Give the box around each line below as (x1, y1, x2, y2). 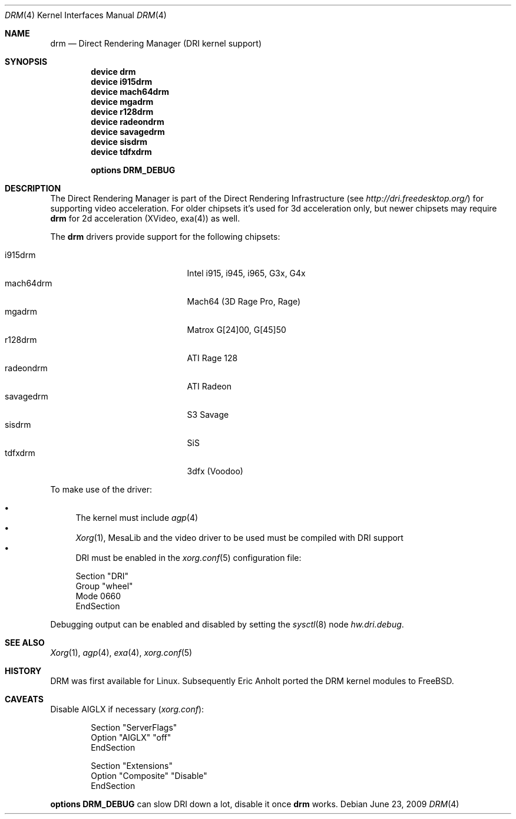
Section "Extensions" (91, 761, 173, 771)
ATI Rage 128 (187, 353, 238, 363)
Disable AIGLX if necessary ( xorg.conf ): (50, 704, 204, 714)
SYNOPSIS (5, 57, 48, 67)
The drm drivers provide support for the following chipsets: (50, 232, 280, 242)
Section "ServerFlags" (91, 722, 177, 732)
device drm (91, 67, 136, 77)
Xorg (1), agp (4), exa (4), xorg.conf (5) (50, 648, 193, 658)
